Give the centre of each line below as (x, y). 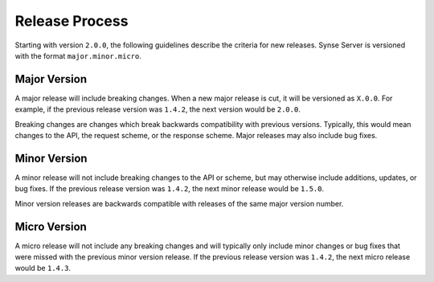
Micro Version (51, 226)
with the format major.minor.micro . (78, 55)
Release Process (72, 21)
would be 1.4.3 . (43, 268)
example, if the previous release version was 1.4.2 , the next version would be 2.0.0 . (158, 109)
